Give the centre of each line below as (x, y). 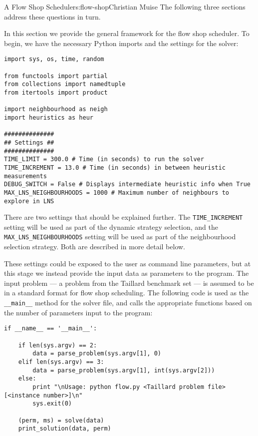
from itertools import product (56, 93)
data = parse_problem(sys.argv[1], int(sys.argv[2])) (124, 370)
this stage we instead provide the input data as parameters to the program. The (127, 273)
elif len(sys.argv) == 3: (61, 362)
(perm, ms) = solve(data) (61, 420)
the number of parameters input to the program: (78, 312)
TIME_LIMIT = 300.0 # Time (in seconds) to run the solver (104, 159)
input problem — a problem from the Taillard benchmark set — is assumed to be (129, 283)
